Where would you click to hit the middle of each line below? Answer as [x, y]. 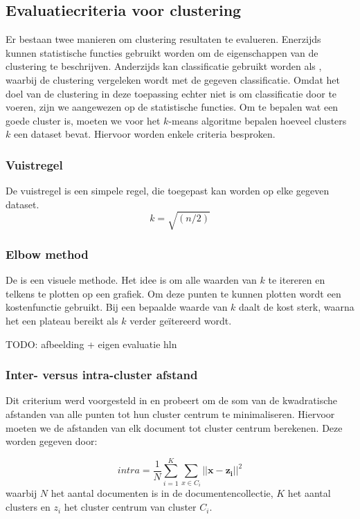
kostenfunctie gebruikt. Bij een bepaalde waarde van [117, 307]
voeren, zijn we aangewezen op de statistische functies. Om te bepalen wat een [172, 107]
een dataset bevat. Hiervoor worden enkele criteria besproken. [144, 134]
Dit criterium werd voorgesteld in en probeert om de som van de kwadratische [172, 400]
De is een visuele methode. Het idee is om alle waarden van [131, 280]
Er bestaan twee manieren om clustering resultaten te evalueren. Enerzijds [163, 39]
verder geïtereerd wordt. [181, 320]
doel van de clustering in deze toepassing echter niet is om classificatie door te [171, 93]
